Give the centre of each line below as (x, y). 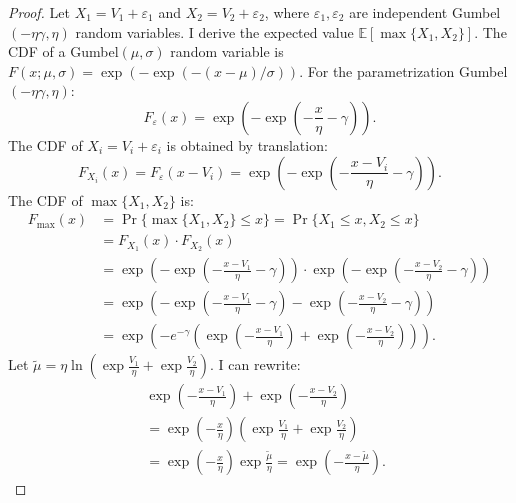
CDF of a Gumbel (63, 51)
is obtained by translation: (247, 144)
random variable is (227, 51)
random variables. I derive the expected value (214, 31)
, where (287, 12)
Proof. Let (39, 12)
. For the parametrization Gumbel (403, 70)
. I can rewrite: (255, 364)
